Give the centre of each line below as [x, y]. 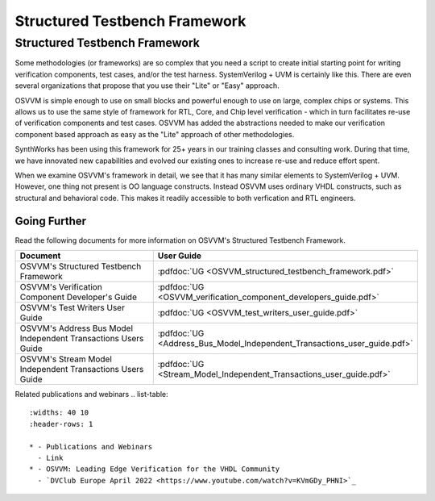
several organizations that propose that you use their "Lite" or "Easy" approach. [147, 86]
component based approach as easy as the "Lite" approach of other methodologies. [155, 134]
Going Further [51, 221]
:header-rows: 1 [61, 424]
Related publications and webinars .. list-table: [91, 394]
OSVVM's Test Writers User [72, 307]
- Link [50, 457]
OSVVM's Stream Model [66, 359]
